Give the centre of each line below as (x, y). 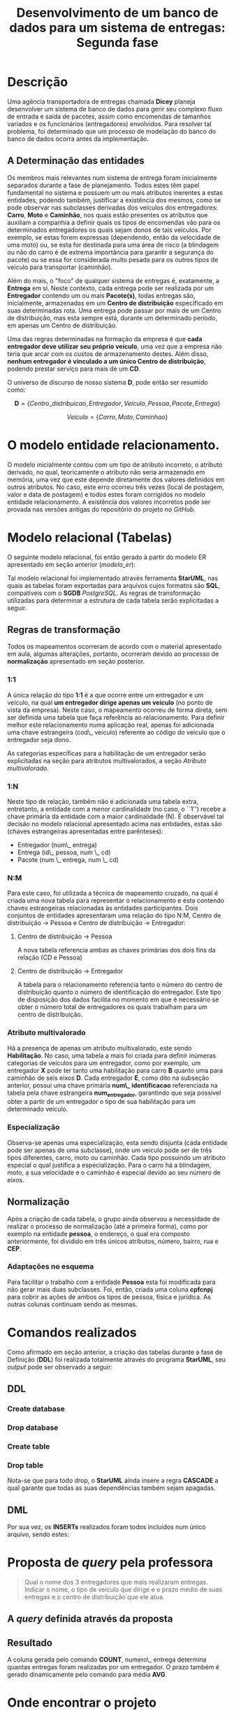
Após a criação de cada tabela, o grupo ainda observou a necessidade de (114, 1219)
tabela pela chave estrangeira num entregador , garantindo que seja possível (114, 1093)
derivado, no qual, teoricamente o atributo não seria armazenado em (106, 472)
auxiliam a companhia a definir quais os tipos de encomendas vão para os (114, 222)
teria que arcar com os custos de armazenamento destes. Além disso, (108, 354)
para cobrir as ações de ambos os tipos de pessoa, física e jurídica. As (109, 1297)
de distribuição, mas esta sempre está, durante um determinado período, (112, 317)
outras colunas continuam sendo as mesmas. (72, 1304)
